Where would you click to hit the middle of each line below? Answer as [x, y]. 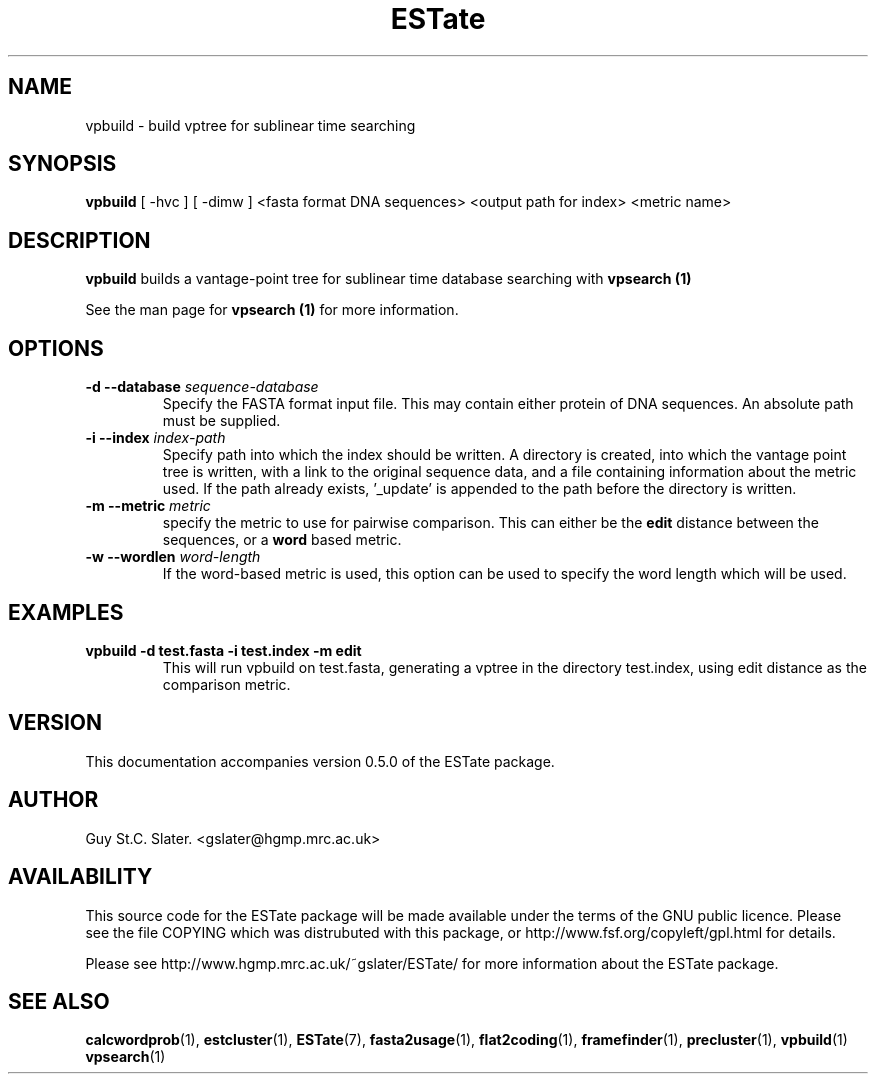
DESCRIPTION [79, 240]
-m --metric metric [148, 506]
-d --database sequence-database [202, 387]
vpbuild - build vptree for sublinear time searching [250, 125]
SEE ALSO [59, 1001]
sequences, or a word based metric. [282, 540]
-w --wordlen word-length [173, 557]
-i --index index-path [155, 438]
